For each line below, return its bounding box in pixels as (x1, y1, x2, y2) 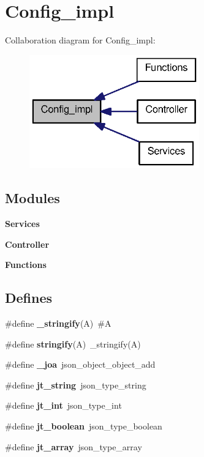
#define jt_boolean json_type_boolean (5, 419, 162, 432)
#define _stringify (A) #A (5, 316, 111, 329)
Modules (5, 188, 60, 207)
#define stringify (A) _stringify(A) (5, 337, 141, 350)
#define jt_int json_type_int (5, 399, 122, 412)
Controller (5, 237, 50, 250)
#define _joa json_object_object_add (5, 358, 156, 371)
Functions (5, 258, 47, 271)
